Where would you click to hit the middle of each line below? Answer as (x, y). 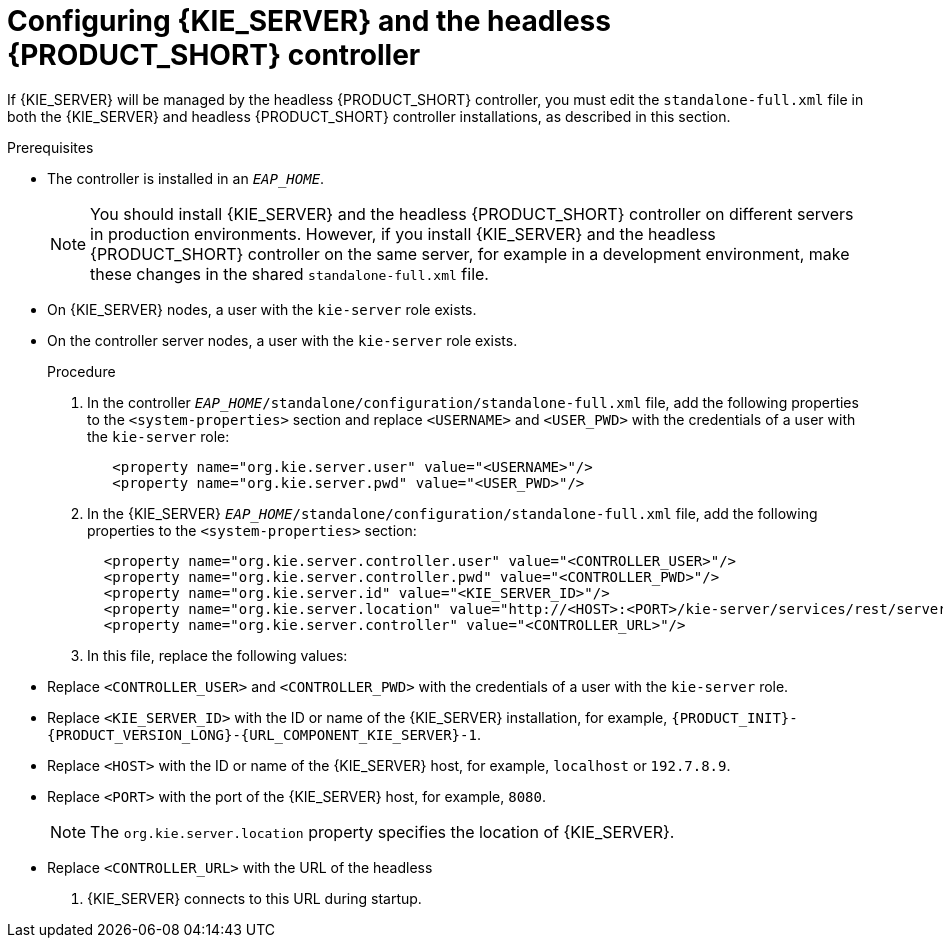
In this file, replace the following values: (217, 655)
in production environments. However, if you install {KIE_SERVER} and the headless (403, 233)
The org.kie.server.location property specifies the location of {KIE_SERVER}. (382, 831)
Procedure (81, 371)
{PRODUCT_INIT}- (734, 717)
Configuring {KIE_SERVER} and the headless (309, 21)
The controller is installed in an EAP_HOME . (186, 178)
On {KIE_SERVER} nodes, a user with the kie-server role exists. (262, 309)
